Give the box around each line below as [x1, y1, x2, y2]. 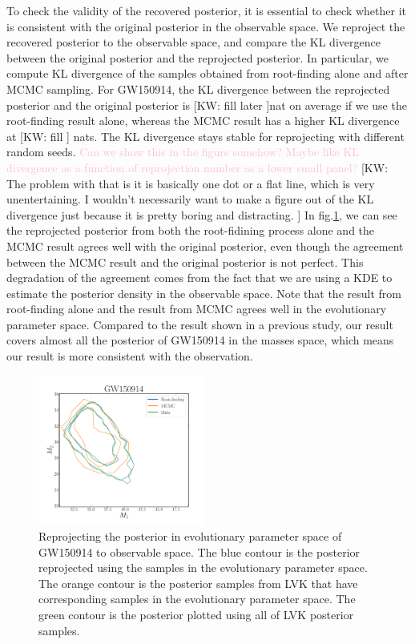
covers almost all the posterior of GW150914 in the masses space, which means [6, 332, 394, 348]
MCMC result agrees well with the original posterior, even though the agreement [6, 237, 404, 254]
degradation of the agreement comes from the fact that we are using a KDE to [6, 269, 393, 286]
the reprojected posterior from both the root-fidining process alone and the [6, 222, 375, 239]
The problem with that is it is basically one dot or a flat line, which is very [6, 175, 375, 191]
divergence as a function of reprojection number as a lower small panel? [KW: [6, 159, 389, 175]
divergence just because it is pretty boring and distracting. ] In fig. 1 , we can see [6, 206, 397, 223]
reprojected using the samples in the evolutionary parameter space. [38, 559, 368, 576]
